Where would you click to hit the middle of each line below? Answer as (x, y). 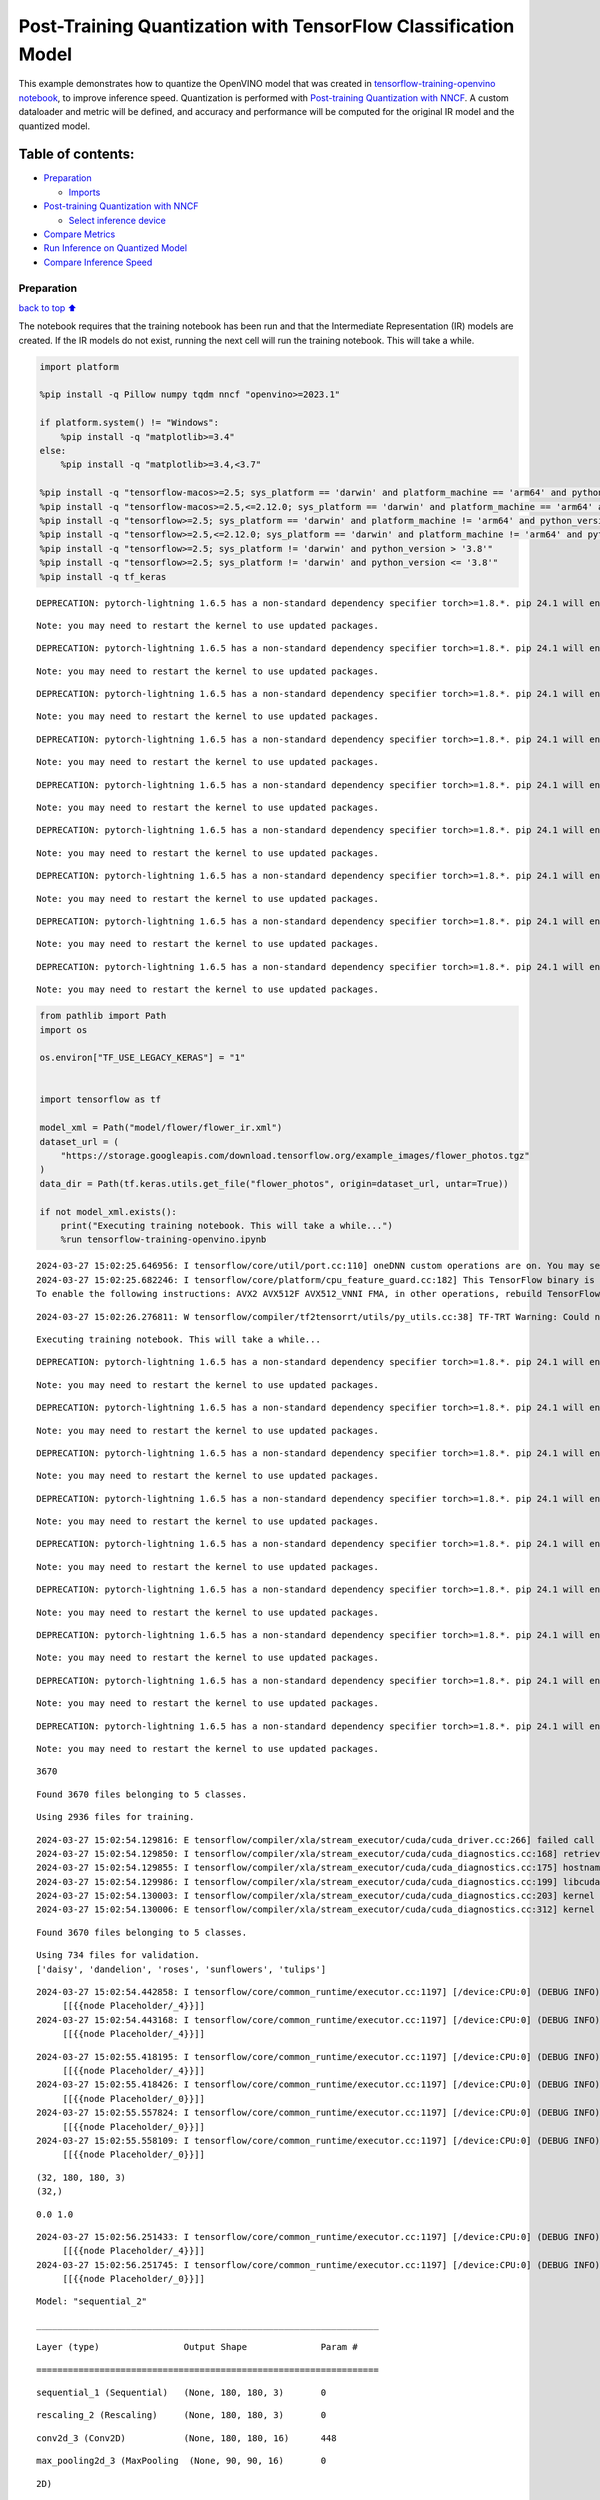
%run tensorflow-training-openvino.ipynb (163, 1239)
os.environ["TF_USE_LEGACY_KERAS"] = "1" (142, 1058)
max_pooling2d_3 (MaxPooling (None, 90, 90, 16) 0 (181, 2461)
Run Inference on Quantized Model (115, 248)
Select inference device (117, 220)
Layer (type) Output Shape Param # (197, 2347)
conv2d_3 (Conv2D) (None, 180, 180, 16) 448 (186, 2438)
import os (63, 1029)
